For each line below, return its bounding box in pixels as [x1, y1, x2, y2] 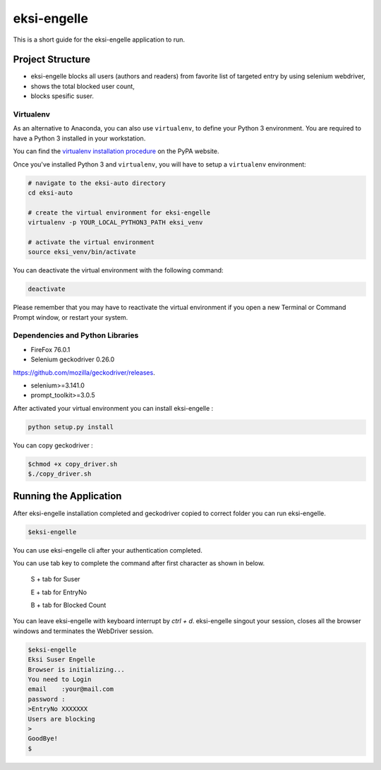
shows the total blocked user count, [30, 82, 135, 90]
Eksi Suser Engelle [28, 656, 95, 663]
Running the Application [13, 491, 122, 503]
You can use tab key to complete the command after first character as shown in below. [13, 558, 265, 567]
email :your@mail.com [28, 685, 114, 693]
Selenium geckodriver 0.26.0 [30, 355, 115, 363]
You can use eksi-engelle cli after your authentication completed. [13, 546, 202, 554]
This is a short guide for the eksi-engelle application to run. [13, 35, 185, 44]
